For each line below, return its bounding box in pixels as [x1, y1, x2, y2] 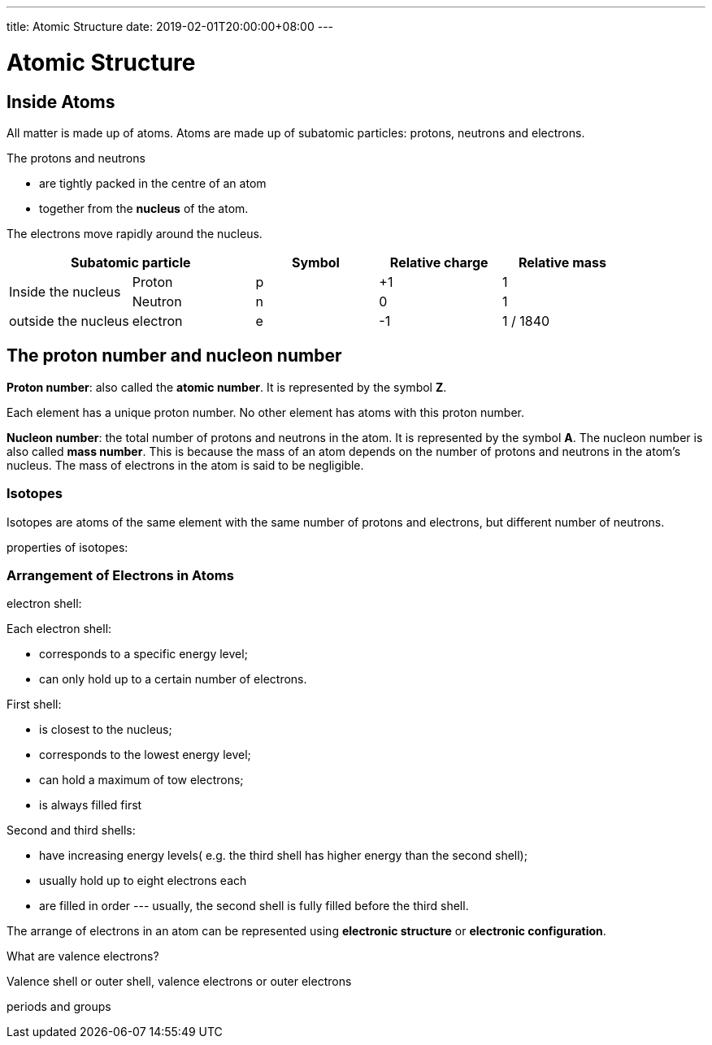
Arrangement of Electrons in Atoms [7, 566, 234, 583]
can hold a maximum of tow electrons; [39, 773, 244, 787]
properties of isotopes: [7, 540, 128, 554]
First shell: [7, 697, 62, 712]
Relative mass [518, 254, 606, 271]
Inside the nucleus [9, 283, 121, 300]
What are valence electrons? [7, 949, 159, 964]
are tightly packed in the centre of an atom [39, 176, 267, 190]
